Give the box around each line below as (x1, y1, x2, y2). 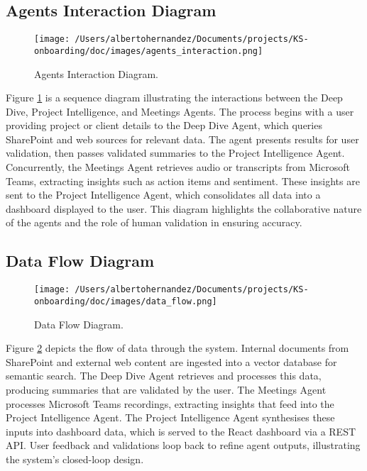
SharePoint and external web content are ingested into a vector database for (6, 354, 337, 369)
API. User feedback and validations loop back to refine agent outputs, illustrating (6, 438, 361, 453)
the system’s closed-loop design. (6, 451, 144, 466)
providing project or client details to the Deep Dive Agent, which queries (6, 118, 322, 133)
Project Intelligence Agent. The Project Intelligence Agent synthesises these (6, 410, 335, 425)
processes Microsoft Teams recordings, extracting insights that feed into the (6, 396, 334, 411)
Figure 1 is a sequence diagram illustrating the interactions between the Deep (6, 90, 343, 105)
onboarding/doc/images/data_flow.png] (34, 296, 217, 306)
